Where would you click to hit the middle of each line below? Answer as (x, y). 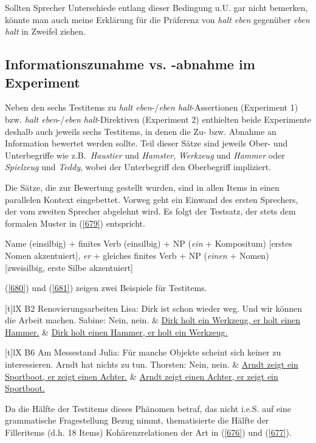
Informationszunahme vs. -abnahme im (130, 64)
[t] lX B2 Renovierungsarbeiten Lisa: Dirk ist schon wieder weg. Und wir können (153, 308)
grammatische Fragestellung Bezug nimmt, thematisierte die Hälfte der (137, 420)
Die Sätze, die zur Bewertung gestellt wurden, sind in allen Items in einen (142, 187)
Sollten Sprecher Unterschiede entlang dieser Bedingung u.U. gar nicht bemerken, (156, 7)
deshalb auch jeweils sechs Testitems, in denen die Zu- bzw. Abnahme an (141, 131)
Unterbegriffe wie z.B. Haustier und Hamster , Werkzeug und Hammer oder (145, 155)
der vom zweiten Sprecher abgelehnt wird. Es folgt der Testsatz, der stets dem (150, 211)
